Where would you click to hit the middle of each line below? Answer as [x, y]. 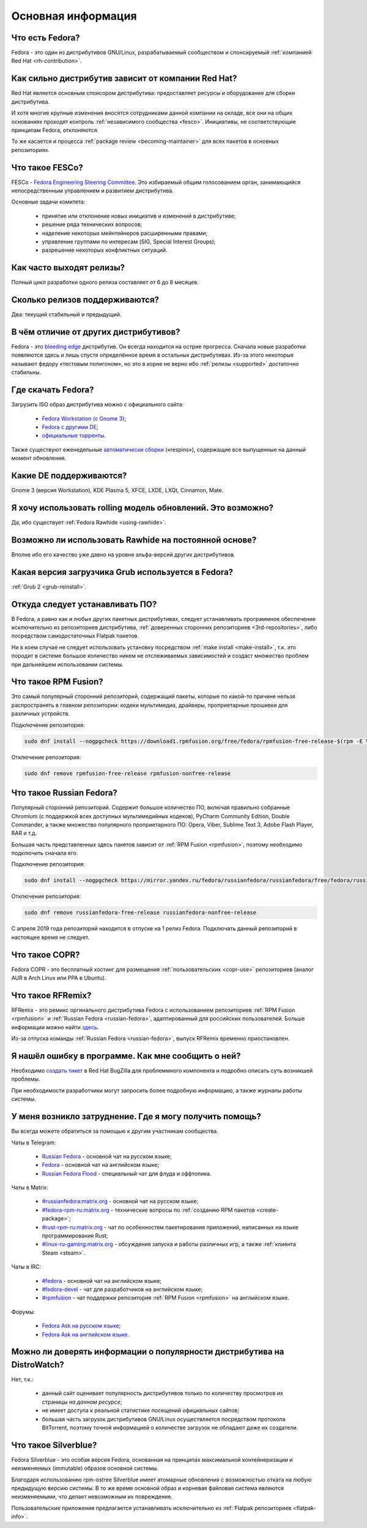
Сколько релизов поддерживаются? [85, 300]
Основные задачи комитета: [48, 202]
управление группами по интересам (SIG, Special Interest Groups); [129, 241]
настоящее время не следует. [50, 937]
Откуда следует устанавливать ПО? [84, 604]
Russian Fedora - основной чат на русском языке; [107, 1156]
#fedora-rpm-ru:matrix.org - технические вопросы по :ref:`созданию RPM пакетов [148, 1210]
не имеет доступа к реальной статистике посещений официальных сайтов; [141, 1410]
